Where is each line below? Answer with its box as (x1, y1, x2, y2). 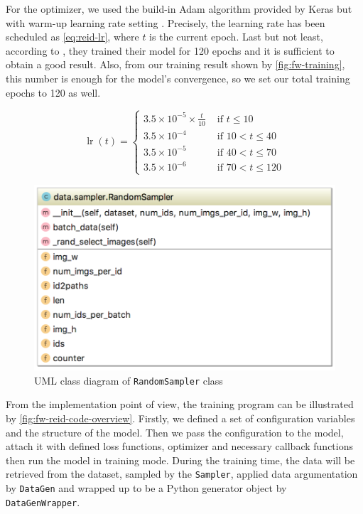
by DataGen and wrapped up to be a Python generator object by (6, 481, 287, 496)
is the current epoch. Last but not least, (149, 29, 323, 44)
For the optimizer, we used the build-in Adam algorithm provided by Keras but (6, 1, 352, 16)
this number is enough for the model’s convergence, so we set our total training (6, 70, 350, 85)
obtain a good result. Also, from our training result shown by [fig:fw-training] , (6, 57, 345, 72)
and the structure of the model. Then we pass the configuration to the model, (6, 424, 344, 439)
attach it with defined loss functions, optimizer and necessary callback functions (6, 439, 353, 454)
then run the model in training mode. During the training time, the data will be (6, 452, 355, 467)
